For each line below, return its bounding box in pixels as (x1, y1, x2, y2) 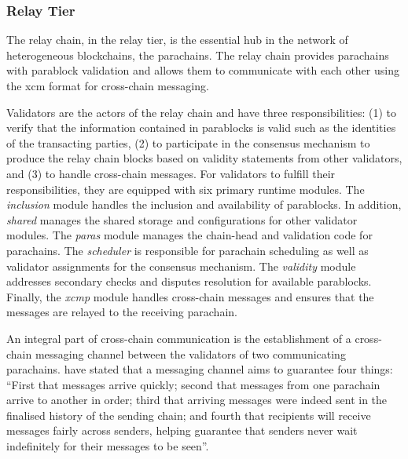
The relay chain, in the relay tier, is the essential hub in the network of (6, 31, 348, 48)
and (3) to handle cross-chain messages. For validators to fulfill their (6, 165, 336, 181)
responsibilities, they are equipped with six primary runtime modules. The (6, 180, 365, 197)
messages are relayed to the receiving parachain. (6, 304, 237, 320)
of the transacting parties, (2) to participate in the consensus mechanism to (6, 134, 370, 151)
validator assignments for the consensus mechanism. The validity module (6, 257, 356, 274)
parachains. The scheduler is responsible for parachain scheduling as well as (6, 242, 369, 258)
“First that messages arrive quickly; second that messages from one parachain (6, 376, 380, 392)
